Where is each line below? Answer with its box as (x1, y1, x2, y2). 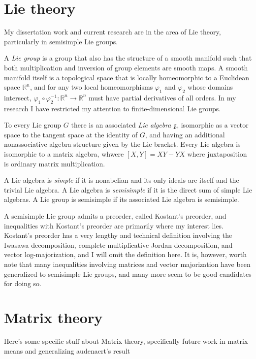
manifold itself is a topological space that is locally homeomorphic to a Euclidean (4, 72, 249, 82)
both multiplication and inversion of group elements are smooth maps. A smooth (4, 62, 248, 72)
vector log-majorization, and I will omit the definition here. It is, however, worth (4, 249, 247, 260)
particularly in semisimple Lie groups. (4, 36, 118, 46)
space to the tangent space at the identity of (4, 129, 138, 139)
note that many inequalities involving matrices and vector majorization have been (4, 259, 251, 269)
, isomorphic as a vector (177, 120, 249, 130)
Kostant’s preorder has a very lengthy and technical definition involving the (4, 230, 232, 240)
